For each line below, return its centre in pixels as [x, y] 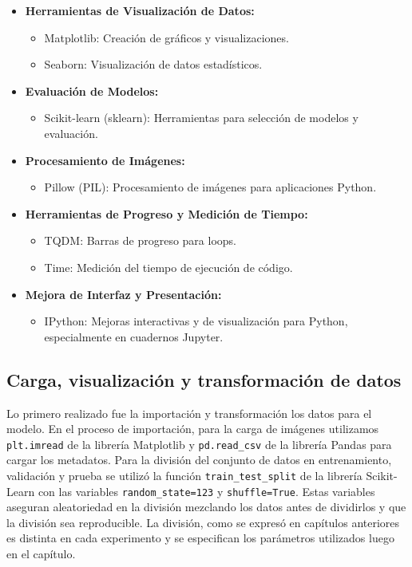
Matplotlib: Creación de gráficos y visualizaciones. [166, 37]
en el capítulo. [41, 554]
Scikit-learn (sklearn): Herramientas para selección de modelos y [201, 118]
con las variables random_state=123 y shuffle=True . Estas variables [206, 491]
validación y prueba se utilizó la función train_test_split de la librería [184, 475]
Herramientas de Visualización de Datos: [140, 10]
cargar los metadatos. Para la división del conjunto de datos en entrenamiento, [199, 460]
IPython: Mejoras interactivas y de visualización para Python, [196, 321]
